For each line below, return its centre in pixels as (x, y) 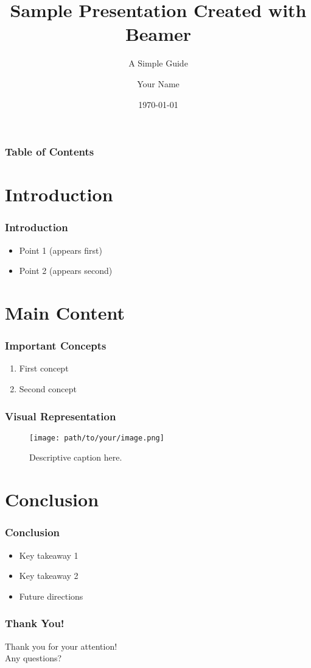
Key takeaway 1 (49, 555)
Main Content (65, 312)
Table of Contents (50, 152)
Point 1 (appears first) (61, 250)
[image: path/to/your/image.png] (97, 438)
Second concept (48, 388)
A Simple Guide (158, 63)
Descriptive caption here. (76, 457)
